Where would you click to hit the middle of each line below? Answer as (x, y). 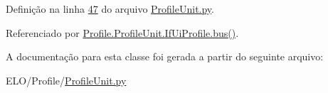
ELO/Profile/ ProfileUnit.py (66, 80)
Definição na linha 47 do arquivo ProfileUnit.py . (110, 9)
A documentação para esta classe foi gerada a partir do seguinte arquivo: (165, 56)
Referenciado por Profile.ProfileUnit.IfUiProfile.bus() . (122, 32)
